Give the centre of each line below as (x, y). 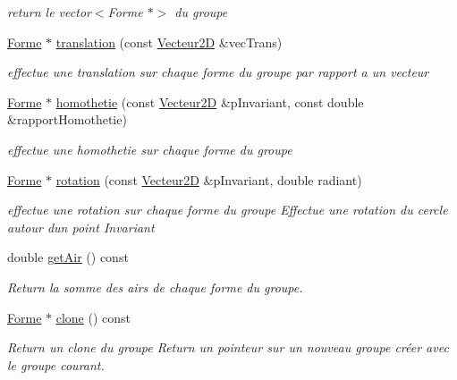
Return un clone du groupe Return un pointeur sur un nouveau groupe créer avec (228, 347)
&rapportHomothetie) (67, 119)
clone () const (93, 317)
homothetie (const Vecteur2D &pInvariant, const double (210, 101)
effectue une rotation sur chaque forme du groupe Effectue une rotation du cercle (228, 210)
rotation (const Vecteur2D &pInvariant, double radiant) (209, 179)
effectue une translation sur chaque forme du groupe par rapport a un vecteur (218, 72)
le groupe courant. (56, 364)
